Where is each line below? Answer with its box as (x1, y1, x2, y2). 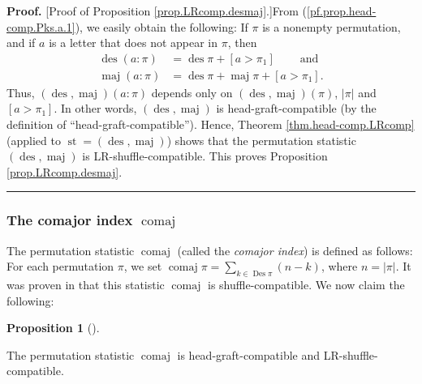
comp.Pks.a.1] (6, 18, 75, 35)
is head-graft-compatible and (177, 346, 321, 363)
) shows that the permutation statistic (166, 131, 356, 148)
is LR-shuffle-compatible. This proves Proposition (82, 147, 328, 164)
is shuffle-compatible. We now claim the (208, 276, 405, 293)
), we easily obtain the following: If (75, 18, 248, 35)
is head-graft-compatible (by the (216, 100, 377, 117)
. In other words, (54, 100, 137, 117)
